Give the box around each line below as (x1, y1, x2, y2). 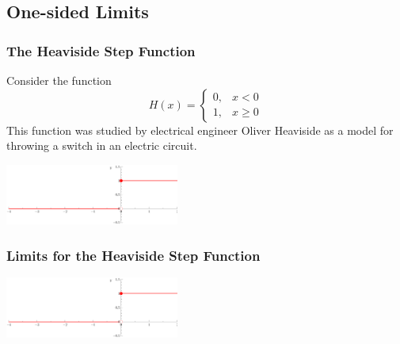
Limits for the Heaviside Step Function (6, 245, 261, 265)
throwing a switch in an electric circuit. (6, 137, 197, 154)
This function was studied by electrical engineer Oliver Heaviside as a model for (6, 121, 394, 138)
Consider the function (6, 72, 112, 88)
